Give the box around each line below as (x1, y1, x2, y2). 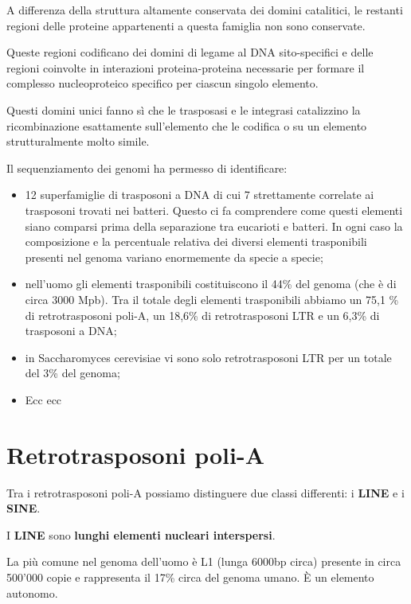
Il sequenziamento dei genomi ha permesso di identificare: (6, 159, 288, 176)
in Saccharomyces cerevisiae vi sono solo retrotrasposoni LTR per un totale (25, 349, 392, 365)
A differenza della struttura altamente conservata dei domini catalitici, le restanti (6, 2, 403, 18)
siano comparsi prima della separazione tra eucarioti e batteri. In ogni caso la (25, 217, 403, 234)
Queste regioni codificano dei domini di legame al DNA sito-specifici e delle (6, 44, 374, 60)
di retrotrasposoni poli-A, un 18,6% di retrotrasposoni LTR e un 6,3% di (25, 306, 380, 323)
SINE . (6, 500, 41, 516)
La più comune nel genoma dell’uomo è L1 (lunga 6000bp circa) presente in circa (6, 553, 401, 570)
